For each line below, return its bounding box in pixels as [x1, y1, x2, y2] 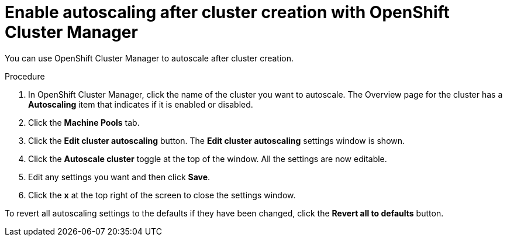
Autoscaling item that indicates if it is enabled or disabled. [28, 99, 253, 109]
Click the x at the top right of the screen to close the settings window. [28, 190, 296, 200]
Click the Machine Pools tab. [28, 117, 140, 128]
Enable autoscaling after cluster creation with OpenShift [5, 2, 450, 22]
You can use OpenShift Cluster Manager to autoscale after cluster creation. [5, 53, 294, 63]
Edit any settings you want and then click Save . [28, 171, 211, 182]
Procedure [5, 71, 45, 81]
